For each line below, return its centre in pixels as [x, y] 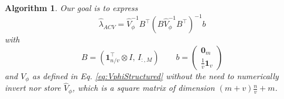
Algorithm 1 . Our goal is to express [71, 8]
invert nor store [33, 88]
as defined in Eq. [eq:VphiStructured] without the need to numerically [155, 75]
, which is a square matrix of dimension [143, 88]
